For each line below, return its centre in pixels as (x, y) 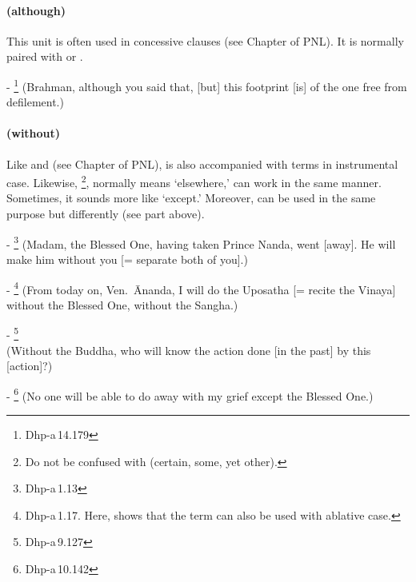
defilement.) (35, 102)
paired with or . (45, 56)
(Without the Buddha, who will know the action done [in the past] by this (189, 350)
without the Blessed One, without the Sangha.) (122, 304)
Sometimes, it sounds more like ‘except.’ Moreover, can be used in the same (191, 198)
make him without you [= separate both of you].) (127, 259)
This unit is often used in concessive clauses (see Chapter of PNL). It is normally (205, 40)
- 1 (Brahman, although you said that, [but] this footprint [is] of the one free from (207, 85)
